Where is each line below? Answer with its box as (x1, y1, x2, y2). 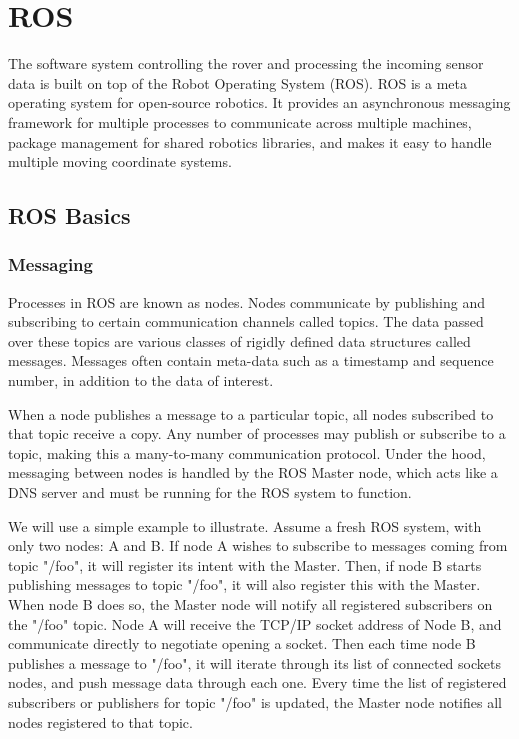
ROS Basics (8, 200, 131, 231)
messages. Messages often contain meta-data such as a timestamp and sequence (8, 350, 494, 371)
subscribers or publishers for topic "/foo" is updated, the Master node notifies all (8, 691, 502, 712)
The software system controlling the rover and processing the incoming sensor (8, 53, 484, 74)
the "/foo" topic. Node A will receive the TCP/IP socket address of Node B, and (8, 613, 502, 634)
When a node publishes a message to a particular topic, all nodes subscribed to (8, 403, 494, 424)
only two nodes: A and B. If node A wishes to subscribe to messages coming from (8, 535, 508, 556)
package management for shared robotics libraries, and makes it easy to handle (8, 131, 492, 152)
